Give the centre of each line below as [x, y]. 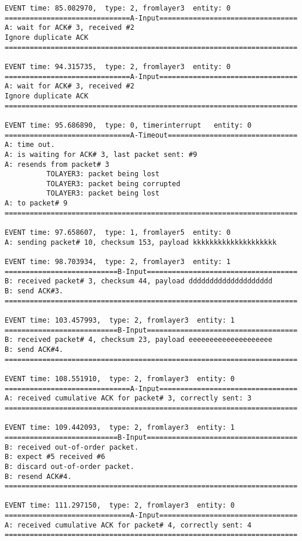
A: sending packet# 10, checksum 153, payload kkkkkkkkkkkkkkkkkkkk [141, 242]
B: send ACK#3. [34, 291]
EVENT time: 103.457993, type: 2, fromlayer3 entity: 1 [120, 320]
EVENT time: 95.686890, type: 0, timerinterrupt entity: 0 [128, 125]
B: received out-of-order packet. [72, 447]
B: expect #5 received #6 [55, 457]
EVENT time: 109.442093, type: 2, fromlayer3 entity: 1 [120, 428]
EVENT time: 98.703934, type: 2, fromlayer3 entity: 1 [118, 262]
